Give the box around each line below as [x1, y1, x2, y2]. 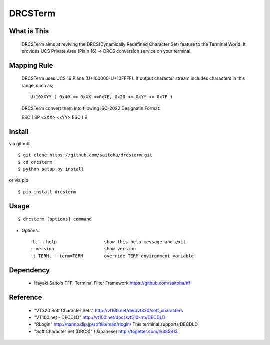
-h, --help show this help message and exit [30, 239, 186, 245]
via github [9, 140, 30, 146]
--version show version [30, 246, 136, 252]
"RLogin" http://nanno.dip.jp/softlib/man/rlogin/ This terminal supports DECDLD [34, 321, 198, 327]
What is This [9, 27, 49, 35]
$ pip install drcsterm [18, 189, 76, 195]
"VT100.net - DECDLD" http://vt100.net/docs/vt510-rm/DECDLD [34, 314, 166, 320]
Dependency [9, 266, 50, 274]
